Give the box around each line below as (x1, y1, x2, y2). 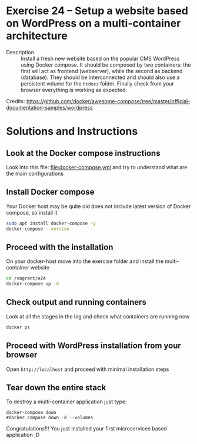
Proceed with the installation (6, 242, 113, 252)
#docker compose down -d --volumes (6, 415, 94, 421)
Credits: (6, 97, 25, 104)
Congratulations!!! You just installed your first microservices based (6, 425, 168, 432)
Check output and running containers (6, 297, 147, 307)
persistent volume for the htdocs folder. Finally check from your (21, 80, 175, 87)
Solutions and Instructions (6, 125, 138, 138)
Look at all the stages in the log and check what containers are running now (6, 313, 190, 320)
